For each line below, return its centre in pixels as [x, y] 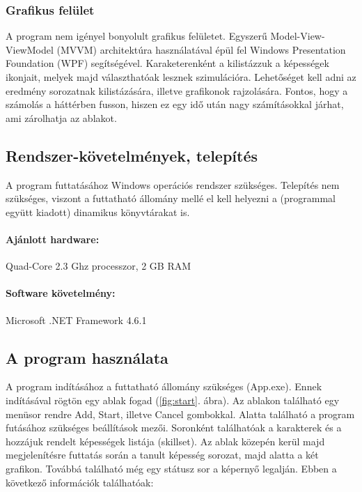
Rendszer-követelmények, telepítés [132, 155]
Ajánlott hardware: [53, 239]
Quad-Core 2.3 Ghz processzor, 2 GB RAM [99, 266]
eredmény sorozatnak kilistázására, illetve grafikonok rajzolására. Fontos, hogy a [177, 90]
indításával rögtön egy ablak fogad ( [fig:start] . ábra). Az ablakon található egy [173, 400]
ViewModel [30, 49]
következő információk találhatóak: [80, 482]
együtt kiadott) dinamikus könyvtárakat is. [98, 212]
